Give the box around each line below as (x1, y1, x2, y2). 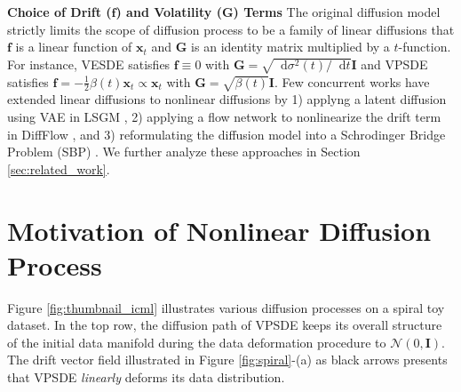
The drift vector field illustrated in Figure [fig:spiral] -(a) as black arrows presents (7, 350, 448, 369)
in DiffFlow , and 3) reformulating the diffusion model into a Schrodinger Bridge (7, 124, 446, 143)
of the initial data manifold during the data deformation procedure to (7, 332, 386, 351)
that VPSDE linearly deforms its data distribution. (7, 368, 285, 386)
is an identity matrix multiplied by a (191, 37, 390, 56)
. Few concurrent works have (274, 72, 430, 91)
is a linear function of (15, 37, 132, 56)
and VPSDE (361, 54, 428, 73)
